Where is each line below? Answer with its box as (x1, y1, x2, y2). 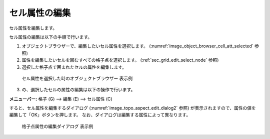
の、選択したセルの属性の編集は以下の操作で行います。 (21, 87, 135, 93)
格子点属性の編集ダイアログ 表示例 (21, 123, 93, 129)
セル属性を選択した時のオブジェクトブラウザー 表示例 (21, 75, 132, 81)
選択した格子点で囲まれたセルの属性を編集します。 (21, 64, 127, 70)
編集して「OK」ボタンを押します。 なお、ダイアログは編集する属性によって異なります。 (9, 112, 191, 118)
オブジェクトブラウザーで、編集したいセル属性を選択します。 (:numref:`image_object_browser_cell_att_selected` (21, 43, 253, 49)
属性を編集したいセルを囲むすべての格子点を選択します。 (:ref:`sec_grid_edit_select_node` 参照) (21, 57, 219, 63)
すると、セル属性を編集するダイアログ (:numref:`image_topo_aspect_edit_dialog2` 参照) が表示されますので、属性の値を (9, 105, 256, 111)
